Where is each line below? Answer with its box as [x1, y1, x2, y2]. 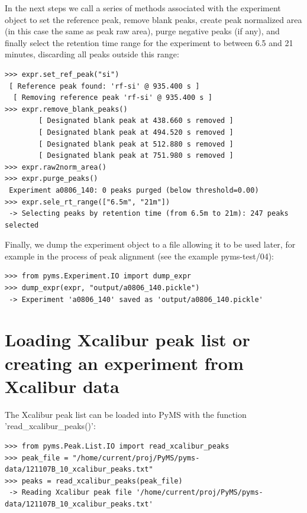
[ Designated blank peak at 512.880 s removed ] [38, 139, 234, 148]
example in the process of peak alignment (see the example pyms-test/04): [5, 249, 274, 262]
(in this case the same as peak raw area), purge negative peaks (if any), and [5, 25, 280, 37]
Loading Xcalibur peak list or [5, 327, 250, 352]
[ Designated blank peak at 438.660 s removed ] [38, 116, 234, 125]
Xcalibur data [5, 374, 119, 398]
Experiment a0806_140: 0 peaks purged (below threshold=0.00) [9, 186, 259, 194]
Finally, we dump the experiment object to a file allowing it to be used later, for [5, 238, 296, 251]
